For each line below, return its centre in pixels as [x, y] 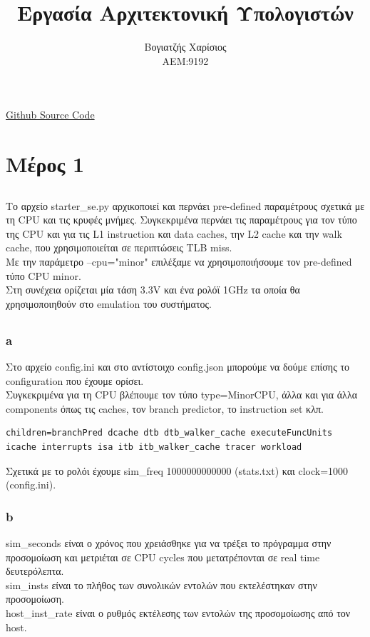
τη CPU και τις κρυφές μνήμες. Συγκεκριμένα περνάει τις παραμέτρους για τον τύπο [181, 220]
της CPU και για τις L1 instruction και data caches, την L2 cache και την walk [174, 233]
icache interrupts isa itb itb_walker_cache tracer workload [154, 447]
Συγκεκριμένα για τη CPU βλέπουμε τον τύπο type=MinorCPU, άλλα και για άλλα [182, 395]
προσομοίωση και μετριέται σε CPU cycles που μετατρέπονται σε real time [163, 557]
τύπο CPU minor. [43, 275]
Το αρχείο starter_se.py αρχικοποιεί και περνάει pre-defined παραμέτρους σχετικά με [185, 205]
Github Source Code [50, 115]
